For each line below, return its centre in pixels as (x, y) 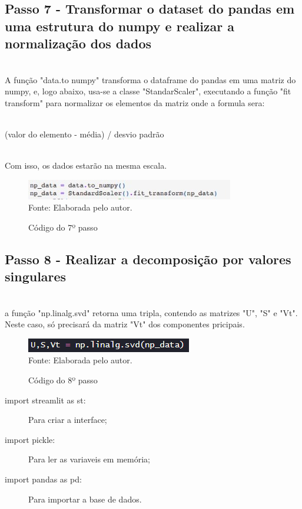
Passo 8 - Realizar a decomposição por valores (148, 259)
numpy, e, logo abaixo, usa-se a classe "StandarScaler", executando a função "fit (148, 91)
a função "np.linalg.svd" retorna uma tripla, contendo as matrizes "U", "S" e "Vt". (151, 312)
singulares (36, 276)
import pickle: (30, 439)
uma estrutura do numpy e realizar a (120, 26)
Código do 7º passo (63, 227)
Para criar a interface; (68, 420)
